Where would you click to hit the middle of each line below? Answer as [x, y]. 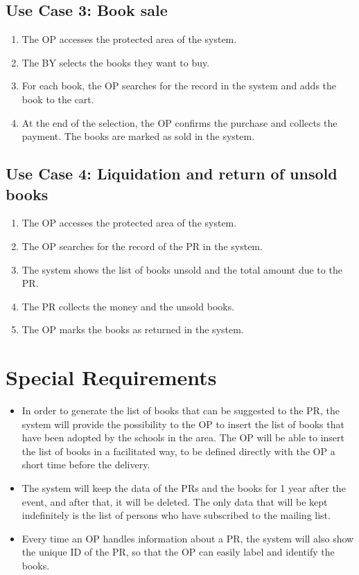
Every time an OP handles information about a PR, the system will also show [188, 538]
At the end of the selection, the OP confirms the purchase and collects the [179, 122]
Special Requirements [111, 377]
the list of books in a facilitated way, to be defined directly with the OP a [178, 451]
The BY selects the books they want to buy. [116, 62]
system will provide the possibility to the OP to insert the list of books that [183, 424]
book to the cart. [58, 99]
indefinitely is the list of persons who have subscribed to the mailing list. [176, 515]
